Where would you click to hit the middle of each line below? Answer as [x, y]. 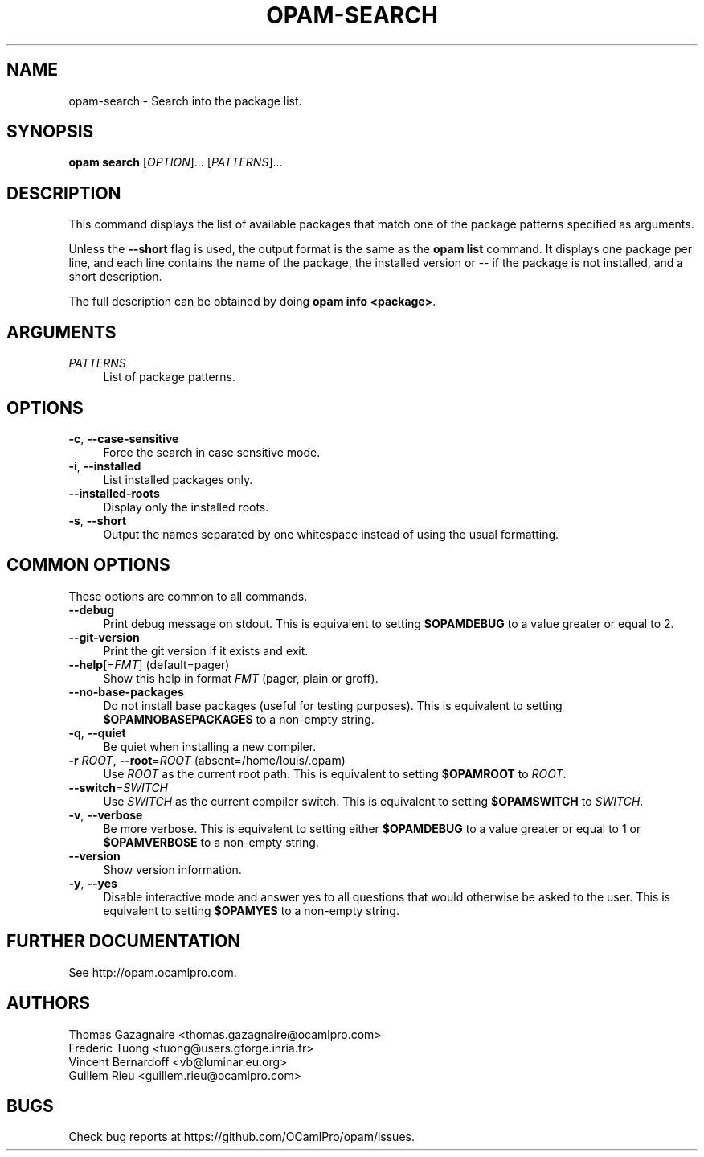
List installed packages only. [178, 479]
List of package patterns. [169, 377]
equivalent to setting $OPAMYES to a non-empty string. [251, 910]
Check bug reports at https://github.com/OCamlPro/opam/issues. [241, 1137]
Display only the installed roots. [186, 507]
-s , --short [98, 520]
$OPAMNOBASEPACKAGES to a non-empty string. [239, 719]
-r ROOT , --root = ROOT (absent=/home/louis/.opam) [207, 760]
